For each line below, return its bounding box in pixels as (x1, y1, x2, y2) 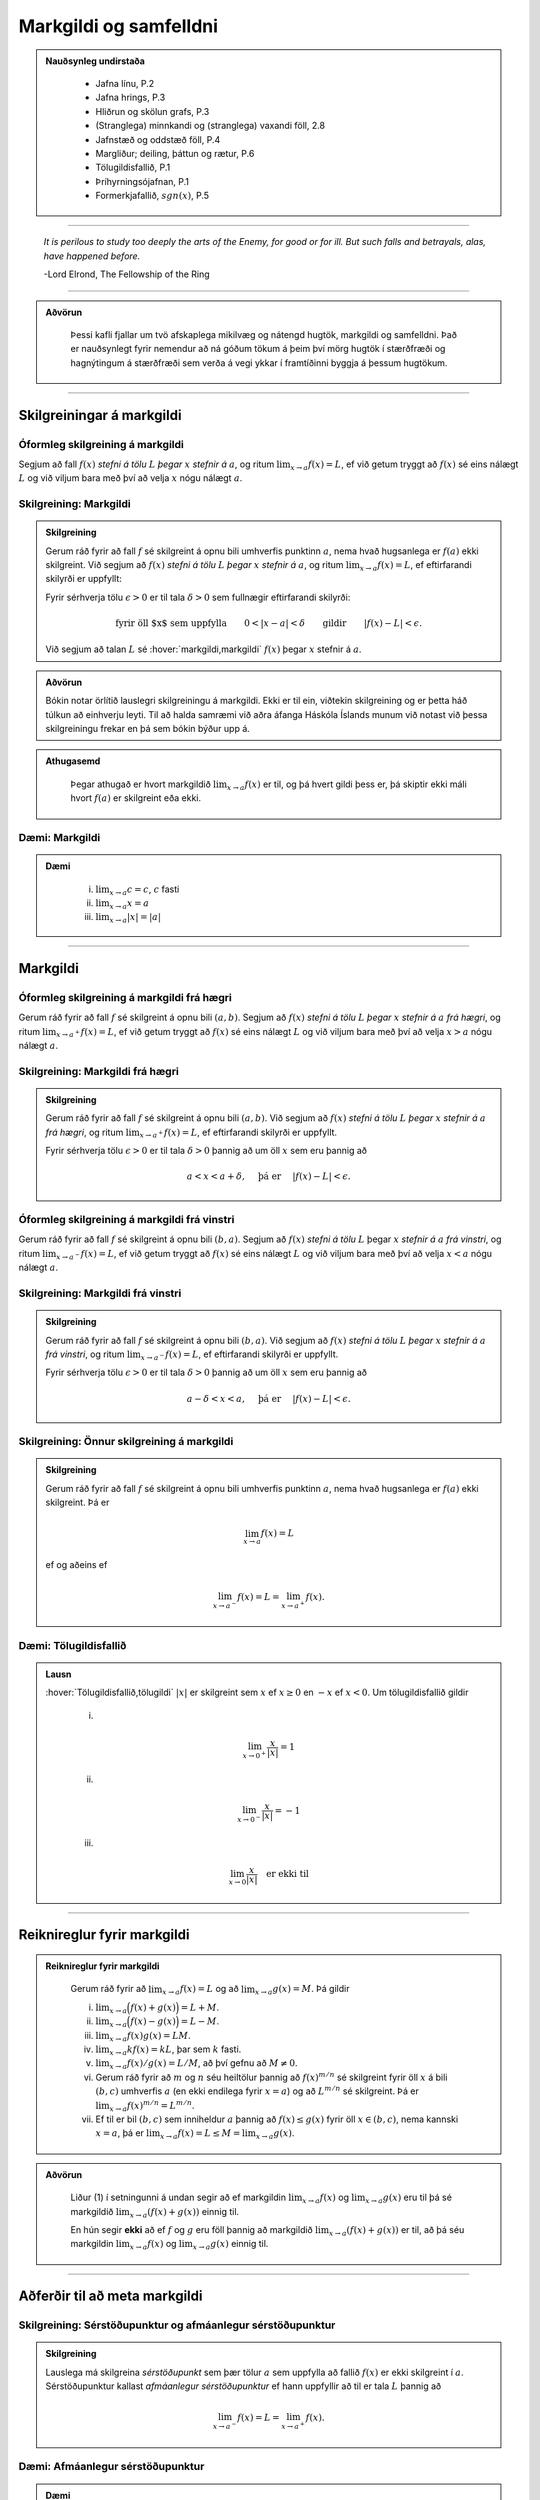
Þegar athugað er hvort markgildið (70, 778, 212, 790)
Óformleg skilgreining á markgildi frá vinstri (18, 1213, 235, 1227)
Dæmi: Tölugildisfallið (18, 1638, 127, 1652)
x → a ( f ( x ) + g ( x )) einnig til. (129, 2205, 240, 2220)
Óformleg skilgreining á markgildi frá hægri (18, 990, 232, 1004)
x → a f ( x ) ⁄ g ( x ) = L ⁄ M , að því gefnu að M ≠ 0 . (109, 2057, 298, 2072)
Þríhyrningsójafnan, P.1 (95, 175, 190, 187)
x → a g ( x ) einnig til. (192, 2238, 269, 2252)
